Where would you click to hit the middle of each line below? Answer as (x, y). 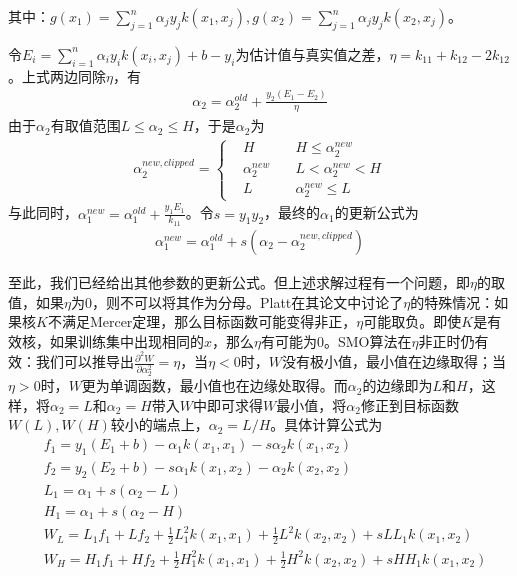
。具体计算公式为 (326, 424)
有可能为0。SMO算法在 (336, 340)
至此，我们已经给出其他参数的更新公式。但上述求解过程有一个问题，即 (239, 281)
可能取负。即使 (412, 321)
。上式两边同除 (57, 75)
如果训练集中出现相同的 (126, 340)
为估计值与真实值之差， (312, 53)
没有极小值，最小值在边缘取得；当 (393, 361)
